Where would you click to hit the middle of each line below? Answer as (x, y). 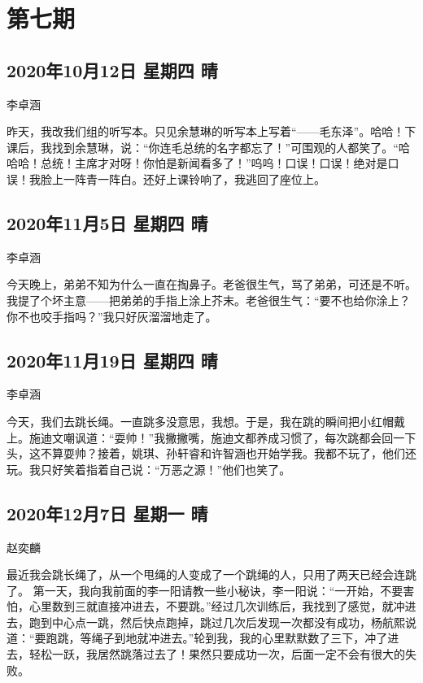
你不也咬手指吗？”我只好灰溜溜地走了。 (112, 316)
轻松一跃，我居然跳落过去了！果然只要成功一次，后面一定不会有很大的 (217, 654)
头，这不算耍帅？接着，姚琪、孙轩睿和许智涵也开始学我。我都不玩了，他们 (206, 453)
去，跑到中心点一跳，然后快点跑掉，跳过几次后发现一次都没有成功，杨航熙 (206, 622)
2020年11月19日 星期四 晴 (112, 360)
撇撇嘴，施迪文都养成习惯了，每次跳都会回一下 (291, 437)
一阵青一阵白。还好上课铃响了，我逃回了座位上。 (194, 178)
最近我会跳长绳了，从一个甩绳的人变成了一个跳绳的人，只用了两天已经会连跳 (211, 574)
